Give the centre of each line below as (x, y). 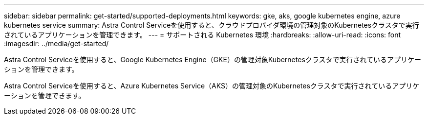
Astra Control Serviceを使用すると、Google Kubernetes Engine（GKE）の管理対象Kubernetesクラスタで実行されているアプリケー (213, 59)
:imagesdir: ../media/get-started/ (56, 43)
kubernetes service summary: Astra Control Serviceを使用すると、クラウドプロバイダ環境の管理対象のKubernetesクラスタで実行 (212, 25)
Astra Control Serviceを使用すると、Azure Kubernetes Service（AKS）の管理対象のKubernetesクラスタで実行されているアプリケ (212, 86)
